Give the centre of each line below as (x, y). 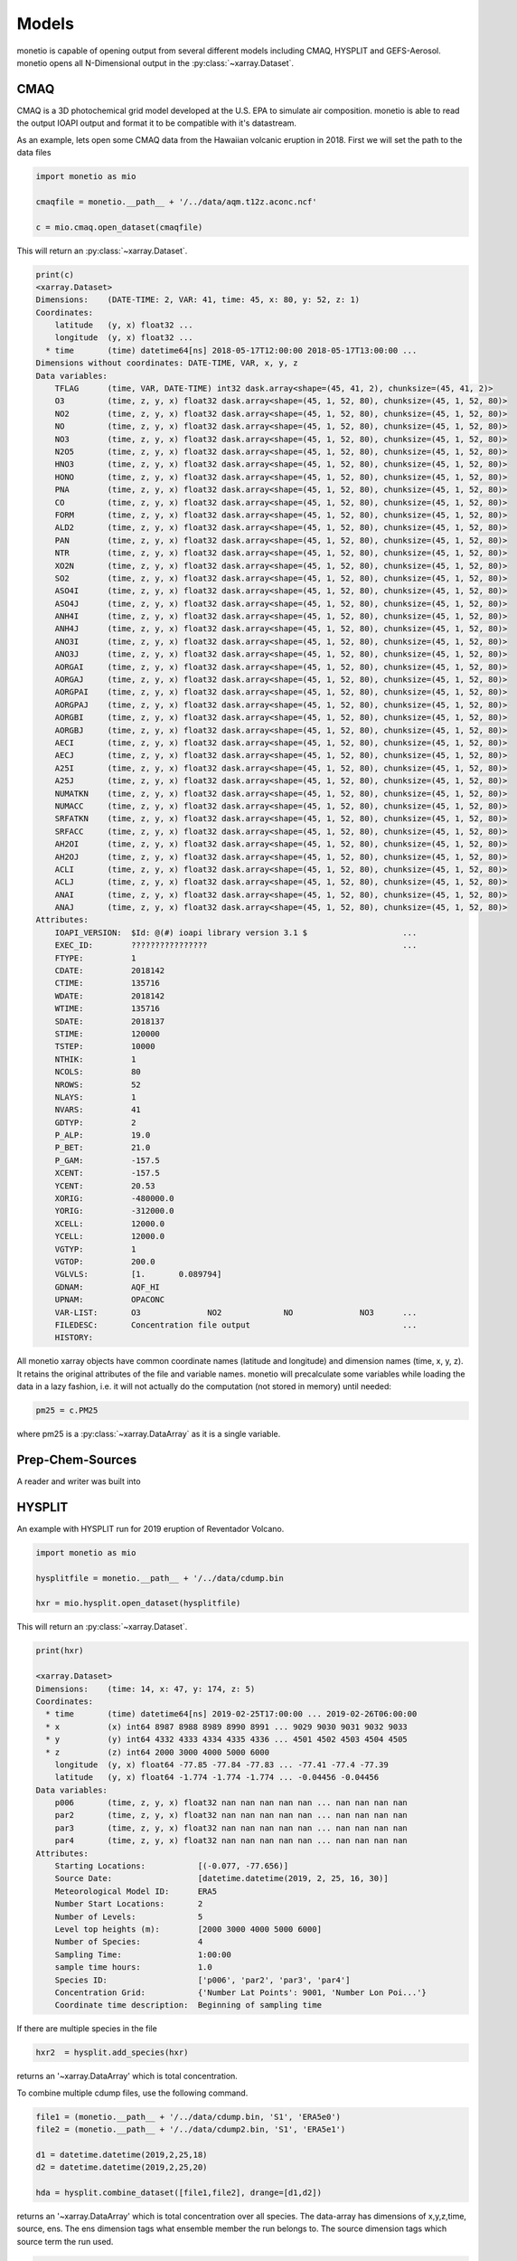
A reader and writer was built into (79, 1481)
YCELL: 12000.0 (110, 1236)
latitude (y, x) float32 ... (124, 325)
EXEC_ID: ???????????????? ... (236, 946)
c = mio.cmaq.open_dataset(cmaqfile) (119, 227)
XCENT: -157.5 (107, 1173)
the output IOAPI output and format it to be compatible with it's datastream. (157, 123)
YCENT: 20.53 (105, 1186)
